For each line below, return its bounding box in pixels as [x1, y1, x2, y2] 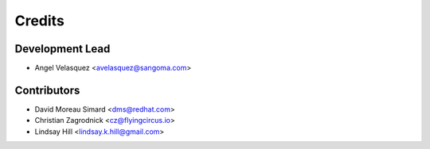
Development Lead [14, 42, 111, 55]
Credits [14, 12, 65, 29]
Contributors [14, 83, 80, 97]
